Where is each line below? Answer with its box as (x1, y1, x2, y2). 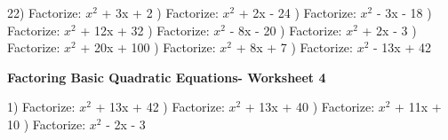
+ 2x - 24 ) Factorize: (238, 4, 356, 21)
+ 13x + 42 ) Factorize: (95, 97, 225, 116)
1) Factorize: (7, 97, 76, 116)
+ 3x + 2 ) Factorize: (101, 4, 219, 21)
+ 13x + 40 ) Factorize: (244, 97, 375, 116)
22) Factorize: (7, 4, 82, 21)
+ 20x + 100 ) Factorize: (80, 38, 216, 57)
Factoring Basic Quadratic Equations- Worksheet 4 (7, 67, 326, 86)
